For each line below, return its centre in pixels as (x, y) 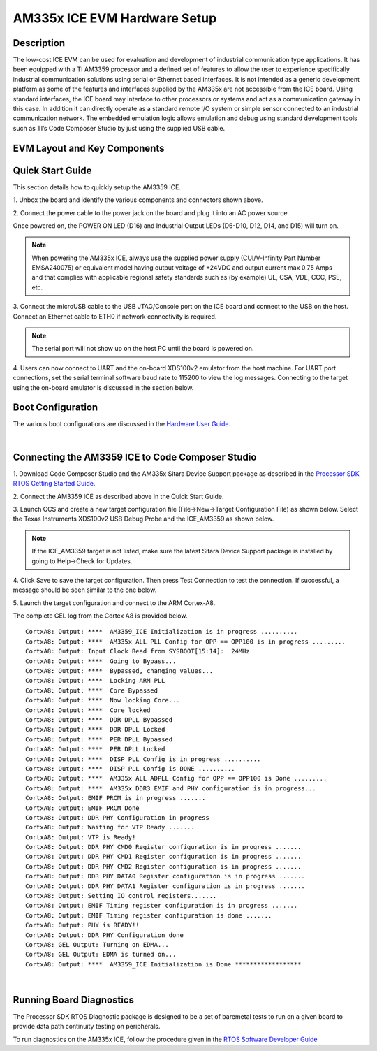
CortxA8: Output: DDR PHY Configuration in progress (117, 817)
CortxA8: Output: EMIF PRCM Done (82, 808)
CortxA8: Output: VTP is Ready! (81, 837)
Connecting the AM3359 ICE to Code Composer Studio (135, 457)
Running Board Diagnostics (73, 1000)
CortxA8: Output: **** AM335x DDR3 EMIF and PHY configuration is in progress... (171, 788)
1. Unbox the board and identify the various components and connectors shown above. (138, 200)
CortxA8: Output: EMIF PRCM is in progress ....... (116, 798)
